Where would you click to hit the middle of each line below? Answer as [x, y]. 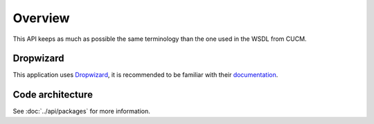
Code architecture [53, 95]
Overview [41, 18]
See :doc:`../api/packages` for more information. [81, 112]
